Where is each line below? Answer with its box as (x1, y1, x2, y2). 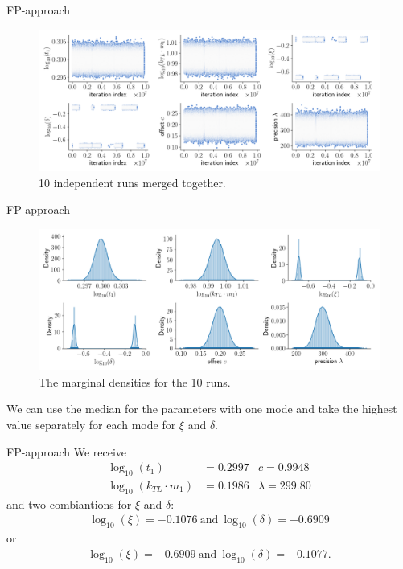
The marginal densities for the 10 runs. (39, 373, 231, 390)
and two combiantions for (6, 495, 132, 512)
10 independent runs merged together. (39, 174, 226, 190)
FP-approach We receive (6, 443, 127, 460)
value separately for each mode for (6, 415, 176, 432)
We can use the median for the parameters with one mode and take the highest (6, 400, 397, 417)
